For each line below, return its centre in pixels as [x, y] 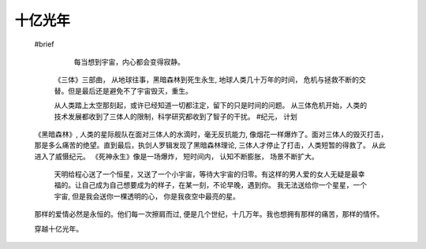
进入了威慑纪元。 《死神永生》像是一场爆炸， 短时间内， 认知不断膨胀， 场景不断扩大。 [176, 156]
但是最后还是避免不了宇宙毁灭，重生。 [130, 91]
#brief [44, 44]
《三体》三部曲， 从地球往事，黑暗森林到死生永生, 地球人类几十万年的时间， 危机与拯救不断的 [206, 80]
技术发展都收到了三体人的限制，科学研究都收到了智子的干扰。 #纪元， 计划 [176, 116]
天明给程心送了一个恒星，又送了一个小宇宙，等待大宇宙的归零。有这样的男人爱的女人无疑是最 [206, 174]
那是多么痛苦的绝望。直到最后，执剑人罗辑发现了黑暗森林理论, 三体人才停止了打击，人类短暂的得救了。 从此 [210, 145]
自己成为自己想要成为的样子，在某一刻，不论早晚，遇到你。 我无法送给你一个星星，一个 [224, 185]
